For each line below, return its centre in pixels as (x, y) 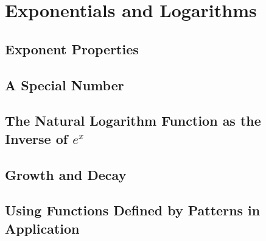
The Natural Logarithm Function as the (133, 120)
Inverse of (37, 138)
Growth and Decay (66, 174)
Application (42, 228)
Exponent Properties (72, 49)
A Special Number (65, 85)
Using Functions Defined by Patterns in (133, 210)
